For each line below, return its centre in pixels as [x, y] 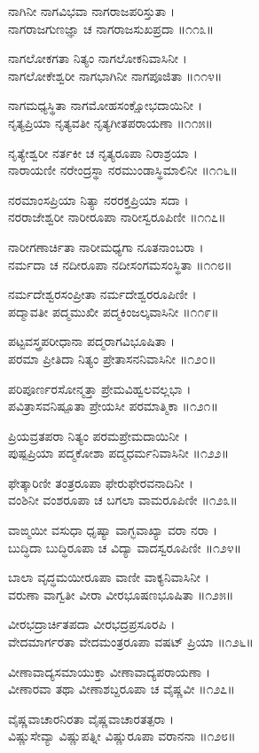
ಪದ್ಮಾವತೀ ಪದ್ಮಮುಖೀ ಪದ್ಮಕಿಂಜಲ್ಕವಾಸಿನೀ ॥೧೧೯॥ [114, 311]
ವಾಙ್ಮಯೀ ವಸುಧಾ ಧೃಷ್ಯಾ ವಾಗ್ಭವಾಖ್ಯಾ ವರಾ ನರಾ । [113, 530]
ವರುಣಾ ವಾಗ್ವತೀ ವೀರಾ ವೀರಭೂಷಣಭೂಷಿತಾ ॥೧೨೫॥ [121, 594]
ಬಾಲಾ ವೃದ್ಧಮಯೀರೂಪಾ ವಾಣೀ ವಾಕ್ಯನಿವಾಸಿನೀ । [109, 577]
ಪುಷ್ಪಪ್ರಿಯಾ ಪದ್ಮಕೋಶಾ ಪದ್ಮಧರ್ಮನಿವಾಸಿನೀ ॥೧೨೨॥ [118, 453]
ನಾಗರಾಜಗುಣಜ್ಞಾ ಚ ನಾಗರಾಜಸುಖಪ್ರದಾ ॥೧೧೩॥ [111, 28]
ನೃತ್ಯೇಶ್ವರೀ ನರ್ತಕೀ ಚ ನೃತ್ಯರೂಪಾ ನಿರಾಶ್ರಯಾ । [103, 152]
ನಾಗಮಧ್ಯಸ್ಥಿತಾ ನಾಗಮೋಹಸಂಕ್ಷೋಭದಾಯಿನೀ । [105, 105]
